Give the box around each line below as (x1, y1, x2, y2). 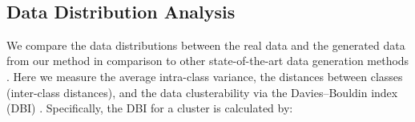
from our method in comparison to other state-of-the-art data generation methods (6, 52, 409, 69)
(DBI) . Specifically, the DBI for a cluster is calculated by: (6, 100, 293, 116)
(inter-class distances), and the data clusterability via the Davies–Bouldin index (6, 83, 398, 100)
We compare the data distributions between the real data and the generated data (6, 36, 405, 53)
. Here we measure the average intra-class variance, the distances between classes (6, 67, 403, 84)
